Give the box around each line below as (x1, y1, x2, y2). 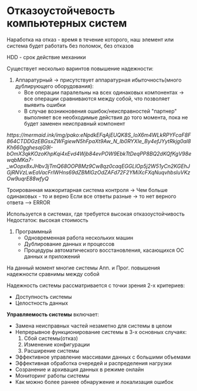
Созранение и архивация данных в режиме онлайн (15, 366, 144, 373)
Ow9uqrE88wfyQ (6, 175, 49, 182)
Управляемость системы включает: (6, 311, 99, 318)
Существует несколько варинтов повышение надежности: (6, 65, 154, 72)
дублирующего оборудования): (15, 82, 94, 89)
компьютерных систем (6, 16, 127, 30)
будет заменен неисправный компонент (23, 120, 125, 127)
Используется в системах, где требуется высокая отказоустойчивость (6, 210, 185, 217)
